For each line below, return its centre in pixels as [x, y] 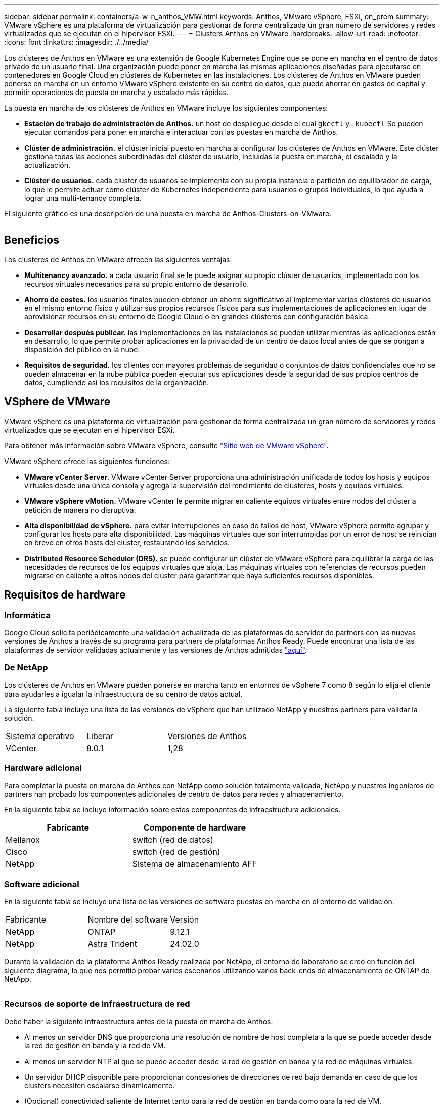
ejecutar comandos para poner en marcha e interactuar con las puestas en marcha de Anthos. [181, 132]
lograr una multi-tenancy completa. [83, 198]
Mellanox [23, 840]
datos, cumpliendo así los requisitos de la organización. [117, 382]
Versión [185, 920]
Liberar [100, 736]
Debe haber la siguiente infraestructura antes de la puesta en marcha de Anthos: [139, 1021]
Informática [27, 615]
